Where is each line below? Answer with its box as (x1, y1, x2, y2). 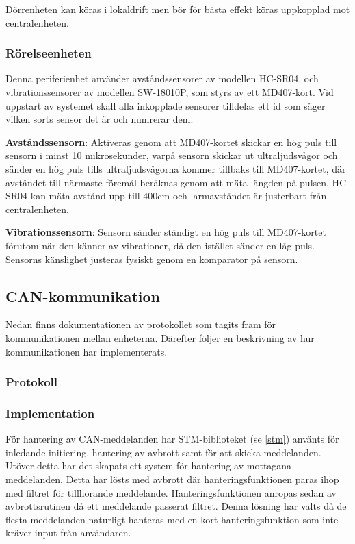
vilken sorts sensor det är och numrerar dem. (5, 112, 194, 126)
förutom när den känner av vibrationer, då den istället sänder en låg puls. (5, 238, 315, 252)
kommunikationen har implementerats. (5, 344, 168, 358)
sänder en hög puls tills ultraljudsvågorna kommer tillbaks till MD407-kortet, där (5, 161, 346, 175)
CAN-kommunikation (5, 285, 160, 306)
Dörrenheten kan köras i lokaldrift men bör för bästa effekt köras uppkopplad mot (5, 2, 350, 16)
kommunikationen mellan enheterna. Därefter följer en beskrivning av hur (5, 330, 315, 345)
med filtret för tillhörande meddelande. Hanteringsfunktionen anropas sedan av (5, 485, 337, 499)
